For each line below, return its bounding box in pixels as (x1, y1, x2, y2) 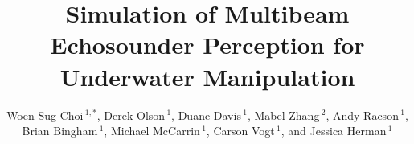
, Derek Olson (96, 106, 166, 123)
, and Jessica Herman (281, 122, 387, 139)
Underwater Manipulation (59, 60, 355, 93)
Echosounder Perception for (50, 28, 365, 61)
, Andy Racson (326, 106, 399, 123)
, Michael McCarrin (104, 122, 200, 139)
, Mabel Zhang (247, 106, 320, 123)
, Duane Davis (171, 106, 241, 123)
